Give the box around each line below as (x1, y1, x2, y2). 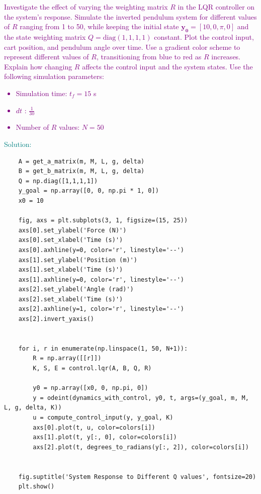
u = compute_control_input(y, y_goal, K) (33, 414, 173, 421)
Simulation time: (16, 88, 67, 98)
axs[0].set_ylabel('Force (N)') (18, 226, 127, 234)
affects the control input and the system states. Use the (82, 61, 253, 71)
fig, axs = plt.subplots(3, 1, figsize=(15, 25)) (18, 217, 188, 224)
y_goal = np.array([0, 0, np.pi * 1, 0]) (18, 187, 159, 195)
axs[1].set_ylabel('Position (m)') (18, 256, 137, 264)
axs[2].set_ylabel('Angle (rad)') (18, 286, 134, 293)
